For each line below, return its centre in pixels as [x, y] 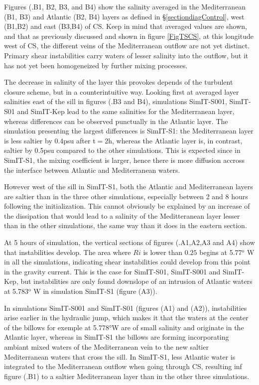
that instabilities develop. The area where [67, 252]
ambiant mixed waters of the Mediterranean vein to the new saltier [106, 347]
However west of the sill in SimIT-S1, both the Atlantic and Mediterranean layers [129, 187]
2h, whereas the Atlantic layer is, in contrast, [174, 140]
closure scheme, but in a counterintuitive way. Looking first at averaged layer [122, 91]
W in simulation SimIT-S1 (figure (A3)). [95, 291]
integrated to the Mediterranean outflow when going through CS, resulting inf [123, 366]
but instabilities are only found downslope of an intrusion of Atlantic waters [136, 281]
